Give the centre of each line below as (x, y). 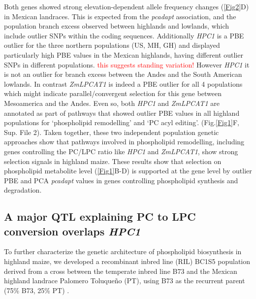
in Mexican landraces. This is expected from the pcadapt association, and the (120, 16)
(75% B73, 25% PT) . (37, 290)
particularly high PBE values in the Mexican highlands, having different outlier (124, 54)
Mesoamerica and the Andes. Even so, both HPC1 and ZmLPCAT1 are (112, 103)
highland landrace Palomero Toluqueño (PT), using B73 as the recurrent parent (125, 281)
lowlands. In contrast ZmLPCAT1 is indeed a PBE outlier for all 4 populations (123, 83)
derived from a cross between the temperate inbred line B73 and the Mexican (121, 271)
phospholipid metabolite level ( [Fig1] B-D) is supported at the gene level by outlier (128, 171)
